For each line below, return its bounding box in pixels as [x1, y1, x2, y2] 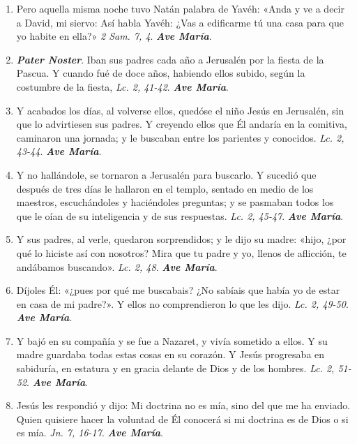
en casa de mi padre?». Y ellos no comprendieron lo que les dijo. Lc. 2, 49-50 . [16, 296, 349, 311]
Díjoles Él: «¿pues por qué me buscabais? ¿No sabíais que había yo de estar [16, 283, 340, 297]
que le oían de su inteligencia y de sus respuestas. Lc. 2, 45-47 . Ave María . [16, 208, 344, 223]
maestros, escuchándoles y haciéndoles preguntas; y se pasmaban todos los [16, 195, 334, 209]
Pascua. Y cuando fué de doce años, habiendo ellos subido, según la [16, 66, 305, 80]
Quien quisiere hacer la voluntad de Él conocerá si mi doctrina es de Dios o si [16, 411, 349, 426]
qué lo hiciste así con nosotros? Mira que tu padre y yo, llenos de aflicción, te [16, 245, 347, 260]
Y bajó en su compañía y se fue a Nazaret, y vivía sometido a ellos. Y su [16, 333, 328, 348]
